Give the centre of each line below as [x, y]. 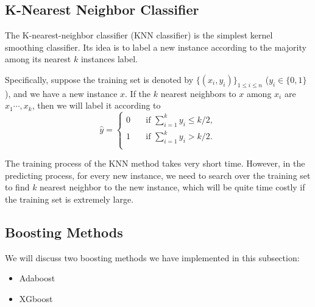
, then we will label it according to [96, 105]
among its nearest [38, 59]
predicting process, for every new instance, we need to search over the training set [158, 175]
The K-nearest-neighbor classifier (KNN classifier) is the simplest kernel [139, 35]
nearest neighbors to [198, 93]
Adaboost [37, 278]
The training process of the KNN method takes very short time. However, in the [155, 163]
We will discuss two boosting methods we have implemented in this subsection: [152, 257]
